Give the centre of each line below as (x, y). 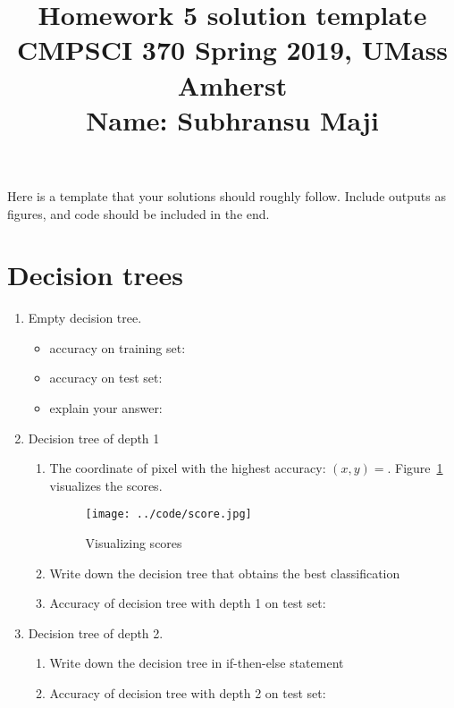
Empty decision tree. (85, 318)
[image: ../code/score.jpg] (168, 514)
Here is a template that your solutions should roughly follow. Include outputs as (227, 195)
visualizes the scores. (106, 485)
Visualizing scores (134, 543)
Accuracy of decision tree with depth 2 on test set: (188, 693)
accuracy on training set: (118, 347)
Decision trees (96, 275)
